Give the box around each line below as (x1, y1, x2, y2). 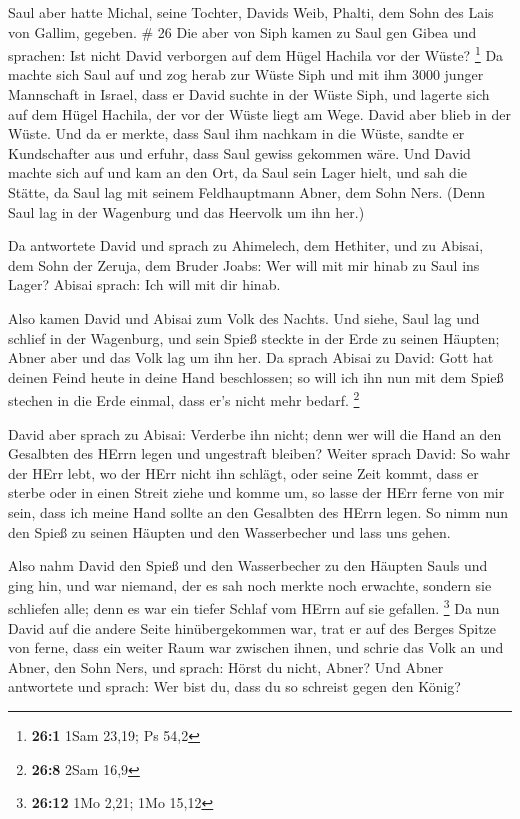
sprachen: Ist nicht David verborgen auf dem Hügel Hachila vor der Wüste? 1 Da (8, 42, 504, 65)
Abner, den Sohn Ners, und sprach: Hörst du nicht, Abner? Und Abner (8, 656, 444, 677)
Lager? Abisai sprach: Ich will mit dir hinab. (8, 274, 281, 295)
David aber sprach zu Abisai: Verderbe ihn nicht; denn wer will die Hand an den (8, 423, 502, 444)
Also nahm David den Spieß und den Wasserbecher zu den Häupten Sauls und (8, 555, 488, 576)
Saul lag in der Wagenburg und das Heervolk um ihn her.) (8, 201, 365, 222)
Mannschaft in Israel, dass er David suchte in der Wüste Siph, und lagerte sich (8, 84, 490, 105)
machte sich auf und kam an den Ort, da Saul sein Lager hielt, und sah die (8, 162, 468, 183)
